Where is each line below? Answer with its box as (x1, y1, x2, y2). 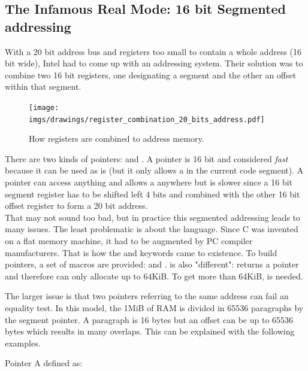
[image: (29, 103, 59, 112)
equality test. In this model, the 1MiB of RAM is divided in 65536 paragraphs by (5, 302, 304, 314)
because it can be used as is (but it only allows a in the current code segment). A (5, 164, 304, 177)
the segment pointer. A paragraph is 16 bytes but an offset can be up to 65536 (5, 313, 294, 326)
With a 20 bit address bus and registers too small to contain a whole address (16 (5, 45, 302, 57)
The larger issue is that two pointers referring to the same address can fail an (5, 290, 289, 302)
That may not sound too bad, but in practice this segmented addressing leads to (5, 211, 300, 223)
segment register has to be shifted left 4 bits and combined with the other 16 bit (5, 187, 300, 200)
